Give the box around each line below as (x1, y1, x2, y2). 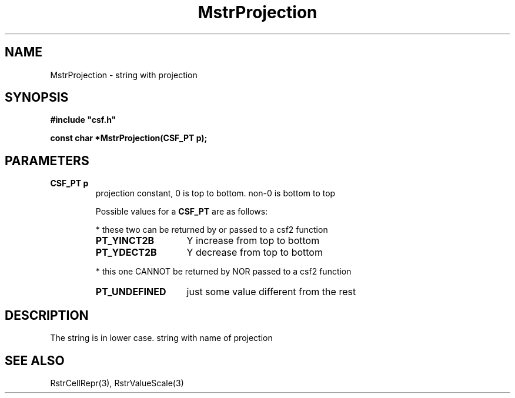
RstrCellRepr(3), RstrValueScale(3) (50, 377, 184, 388)
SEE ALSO (5, 353, 65, 368)
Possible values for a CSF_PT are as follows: (95, 206, 268, 217)
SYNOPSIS (5, 90, 69, 105)
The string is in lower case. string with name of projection (50, 333, 273, 343)
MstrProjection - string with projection (50, 69, 198, 80)
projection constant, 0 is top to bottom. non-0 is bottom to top (95, 188, 336, 199)
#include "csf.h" (50, 115, 116, 125)
